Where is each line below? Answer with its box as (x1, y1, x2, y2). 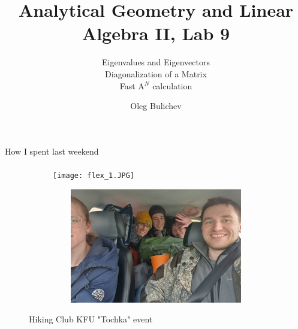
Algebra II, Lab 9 (82, 21, 230, 46)
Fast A (119, 79, 145, 92)
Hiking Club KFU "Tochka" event (29, 313, 153, 325)
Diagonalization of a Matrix (105, 67, 207, 80)
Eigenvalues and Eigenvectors (102, 56, 210, 68)
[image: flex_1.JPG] (53, 171, 135, 180)
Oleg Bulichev (130, 99, 182, 112)
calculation (152, 79, 192, 92)
